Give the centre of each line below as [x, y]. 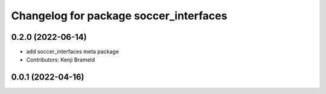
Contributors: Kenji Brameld [61, 60]
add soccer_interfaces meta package [72, 52]
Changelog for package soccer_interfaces [119, 16]
